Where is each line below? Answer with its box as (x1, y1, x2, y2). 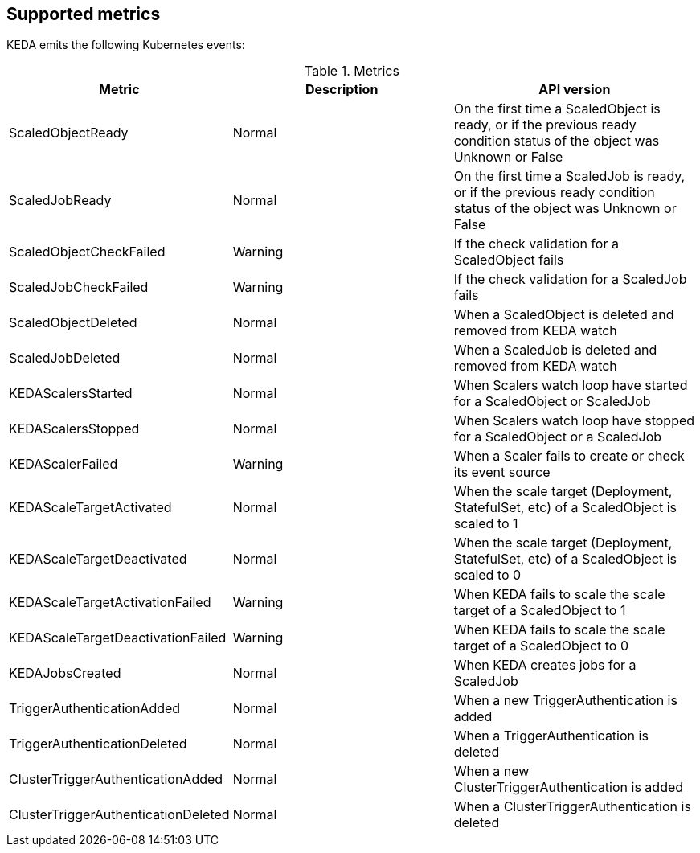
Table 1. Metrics (305, 63, 399, 80)
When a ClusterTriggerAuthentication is (453, 798, 691, 815)
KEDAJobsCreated (9, 665, 121, 682)
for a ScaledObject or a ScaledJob (453, 429, 662, 445)
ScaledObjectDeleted (9, 314, 137, 331)
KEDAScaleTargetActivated (9, 499, 172, 516)
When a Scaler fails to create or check (453, 448, 685, 465)
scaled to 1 (453, 515, 518, 532)
